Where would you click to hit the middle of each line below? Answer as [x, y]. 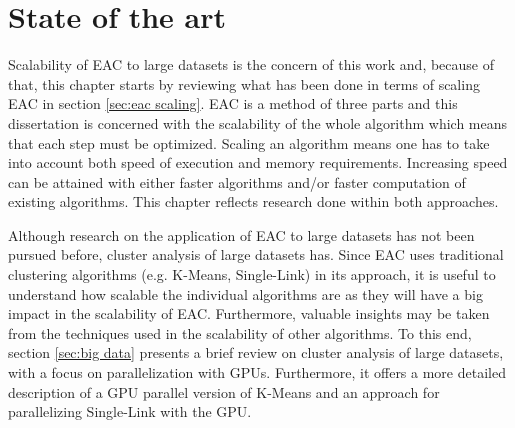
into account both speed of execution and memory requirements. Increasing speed [258, 162]
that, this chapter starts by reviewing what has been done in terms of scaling [244, 83]
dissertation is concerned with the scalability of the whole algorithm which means [258, 122]
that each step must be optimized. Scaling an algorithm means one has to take [249, 142]
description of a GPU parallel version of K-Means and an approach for [224, 391]
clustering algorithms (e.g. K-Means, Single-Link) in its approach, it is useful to [252, 274]
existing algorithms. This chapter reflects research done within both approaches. [253, 201]
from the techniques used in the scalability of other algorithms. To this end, [240, 332]
